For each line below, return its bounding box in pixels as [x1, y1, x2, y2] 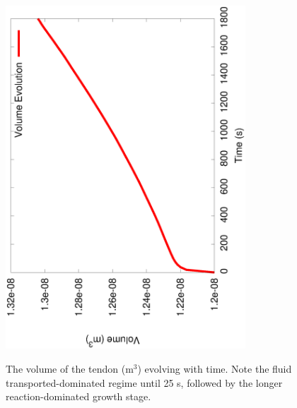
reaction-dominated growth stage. [6, 389, 151, 404]
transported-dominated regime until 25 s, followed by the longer [6, 375, 283, 390]
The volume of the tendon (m [6, 361, 134, 376]
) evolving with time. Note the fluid [137, 361, 292, 376]
